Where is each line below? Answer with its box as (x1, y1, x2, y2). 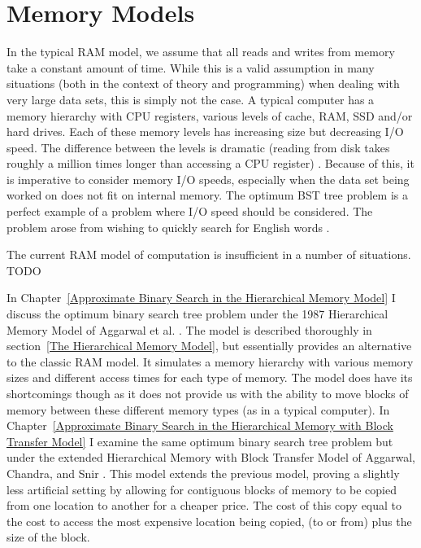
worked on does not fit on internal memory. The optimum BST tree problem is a (7, 186, 409, 204)
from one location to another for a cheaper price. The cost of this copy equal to (7, 497, 402, 514)
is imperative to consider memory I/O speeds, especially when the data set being (7, 170, 410, 187)
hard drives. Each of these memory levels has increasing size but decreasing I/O (7, 123, 404, 140)
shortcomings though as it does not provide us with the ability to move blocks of (7, 385, 409, 401)
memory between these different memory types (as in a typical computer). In (7, 401, 390, 418)
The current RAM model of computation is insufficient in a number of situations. (7, 246, 411, 263)
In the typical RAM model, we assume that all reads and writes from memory (7, 43, 395, 60)
